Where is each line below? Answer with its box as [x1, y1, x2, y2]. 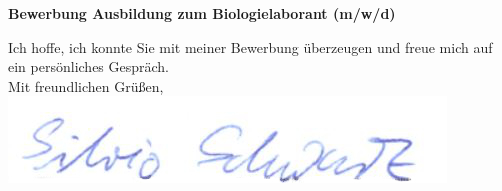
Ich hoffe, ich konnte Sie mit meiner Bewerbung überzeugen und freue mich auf [8, 36, 493, 57]
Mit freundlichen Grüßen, [8, 75, 164, 96]
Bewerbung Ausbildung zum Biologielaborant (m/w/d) [8, 3, 396, 23]
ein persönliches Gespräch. [8, 56, 170, 77]
